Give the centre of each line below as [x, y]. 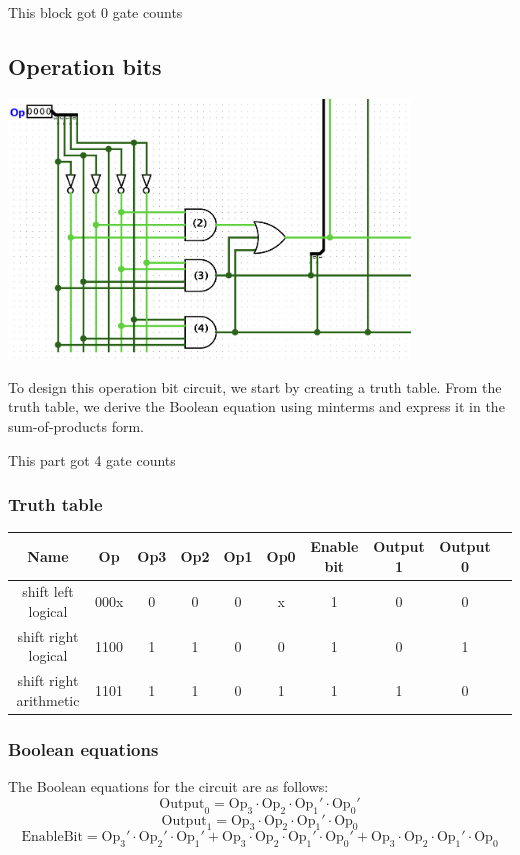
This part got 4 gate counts [92, 459]
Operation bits [85, 65]
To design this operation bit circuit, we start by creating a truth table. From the [255, 386]
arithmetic [48, 699]
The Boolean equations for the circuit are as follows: [168, 786]
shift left [48, 591]
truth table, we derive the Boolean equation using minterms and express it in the [256, 406]
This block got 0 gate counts [95, 12]
